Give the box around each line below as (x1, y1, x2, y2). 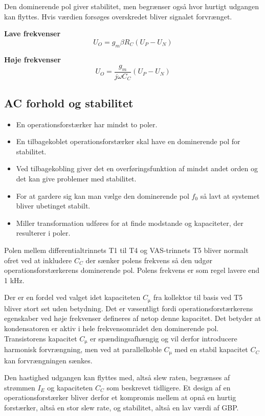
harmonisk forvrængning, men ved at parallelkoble (4, 344, 162, 355)
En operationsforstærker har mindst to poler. (16, 119, 158, 129)
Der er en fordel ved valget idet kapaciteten (4, 292, 141, 303)
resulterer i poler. (16, 227, 71, 238)
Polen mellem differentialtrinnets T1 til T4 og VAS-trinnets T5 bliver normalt (4, 245, 249, 255)
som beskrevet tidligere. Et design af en (106, 382, 231, 392)
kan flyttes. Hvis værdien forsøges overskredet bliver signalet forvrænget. (4, 11, 232, 21)
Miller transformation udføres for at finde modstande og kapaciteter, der (16, 217, 244, 228)
